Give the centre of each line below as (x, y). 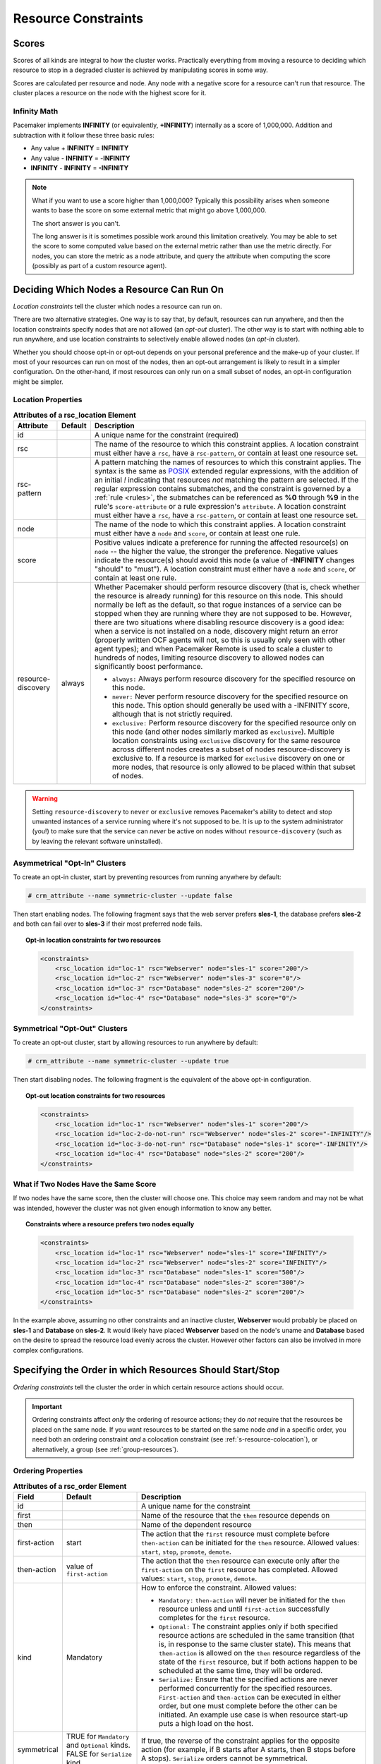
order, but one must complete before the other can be (248, 1706)
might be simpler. (38, 382)
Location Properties (48, 400)
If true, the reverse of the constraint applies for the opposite (241, 1741)
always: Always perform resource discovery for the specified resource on (234, 679)
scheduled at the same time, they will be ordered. (241, 1671)
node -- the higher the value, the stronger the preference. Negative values (216, 552)
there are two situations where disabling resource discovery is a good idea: (219, 622)
